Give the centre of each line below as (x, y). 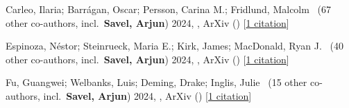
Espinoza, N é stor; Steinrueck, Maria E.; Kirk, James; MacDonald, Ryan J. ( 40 (174, 46)
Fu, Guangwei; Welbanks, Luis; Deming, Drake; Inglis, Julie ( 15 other (156, 82)
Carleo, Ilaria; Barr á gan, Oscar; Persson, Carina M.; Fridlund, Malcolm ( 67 (169, 9)
